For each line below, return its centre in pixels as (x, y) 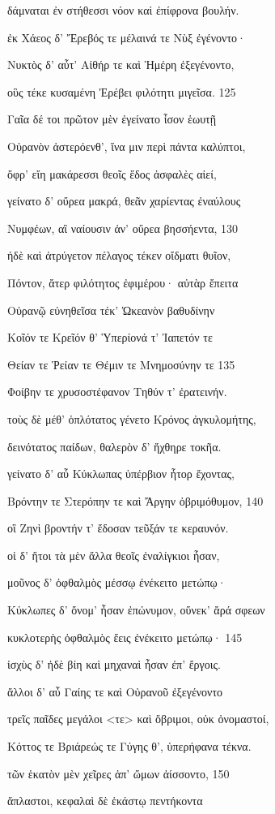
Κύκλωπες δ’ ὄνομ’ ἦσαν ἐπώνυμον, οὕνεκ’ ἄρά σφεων (136, 610)
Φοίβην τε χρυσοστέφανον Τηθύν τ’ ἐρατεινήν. (117, 392)
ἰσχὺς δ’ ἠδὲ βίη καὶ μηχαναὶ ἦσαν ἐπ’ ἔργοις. (114, 664)
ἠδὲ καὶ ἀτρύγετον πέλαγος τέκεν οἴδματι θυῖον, (119, 255)
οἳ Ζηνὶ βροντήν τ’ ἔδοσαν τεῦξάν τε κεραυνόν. (118, 528)
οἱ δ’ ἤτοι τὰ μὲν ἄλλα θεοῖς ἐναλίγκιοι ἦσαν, (114, 555)
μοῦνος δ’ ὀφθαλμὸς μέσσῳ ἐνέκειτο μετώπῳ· (117, 582)
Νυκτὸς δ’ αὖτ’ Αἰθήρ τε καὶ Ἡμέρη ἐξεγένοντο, (121, 65)
